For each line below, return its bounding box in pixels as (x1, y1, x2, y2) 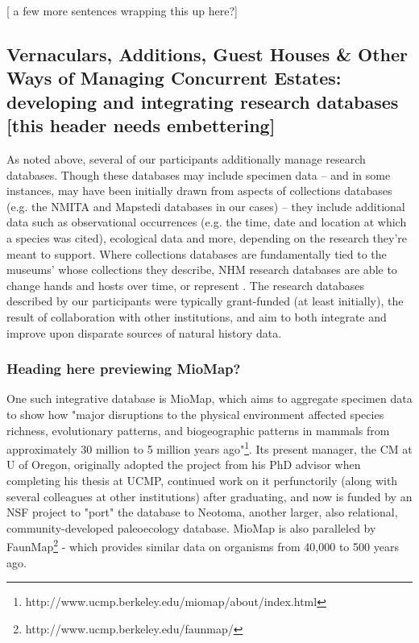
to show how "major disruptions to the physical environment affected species (6, 405, 384, 422)
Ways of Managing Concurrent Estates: (6, 65, 342, 90)
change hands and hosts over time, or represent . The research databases (6, 276, 365, 293)
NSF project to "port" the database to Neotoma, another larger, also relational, (6, 504, 398, 521)
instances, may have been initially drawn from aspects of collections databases (6, 182, 392, 199)
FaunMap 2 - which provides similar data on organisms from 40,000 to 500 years (6, 536, 399, 554)
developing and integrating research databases (6, 89, 399, 114)
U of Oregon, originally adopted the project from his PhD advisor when (6, 456, 361, 473)
